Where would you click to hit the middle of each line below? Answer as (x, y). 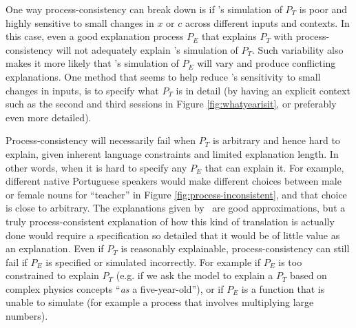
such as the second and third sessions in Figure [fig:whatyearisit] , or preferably (171, 104)
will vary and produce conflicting (266, 63)
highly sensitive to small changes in (80, 22)
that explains (229, 36)
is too (290, 262)
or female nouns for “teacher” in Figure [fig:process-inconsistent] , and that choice (176, 194)
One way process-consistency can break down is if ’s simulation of (144, 9)
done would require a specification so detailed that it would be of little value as (173, 235)
